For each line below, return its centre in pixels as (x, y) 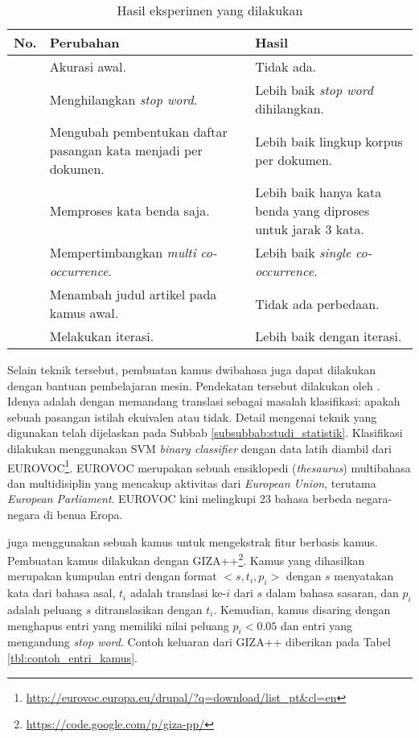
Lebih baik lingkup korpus (329, 141)
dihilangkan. (290, 108)
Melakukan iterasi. (102, 336)
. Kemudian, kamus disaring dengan (302, 610)
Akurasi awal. (88, 66)
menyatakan (364, 576)
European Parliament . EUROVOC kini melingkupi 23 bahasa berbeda (180, 499)
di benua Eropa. (83, 514)
